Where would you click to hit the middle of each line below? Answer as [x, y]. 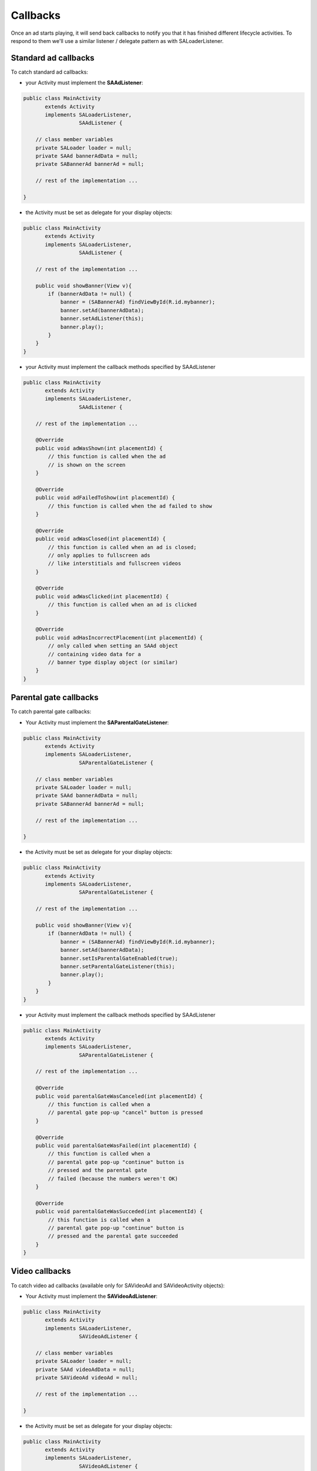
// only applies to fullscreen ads [99, 555]
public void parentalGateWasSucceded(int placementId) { [119, 1212]
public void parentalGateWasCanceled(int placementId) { [119, 1096]
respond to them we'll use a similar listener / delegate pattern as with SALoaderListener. [117, 41]
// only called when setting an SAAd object [113, 646]
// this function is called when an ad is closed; [122, 547]
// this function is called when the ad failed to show [130, 506]
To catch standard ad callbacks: [49, 72]
